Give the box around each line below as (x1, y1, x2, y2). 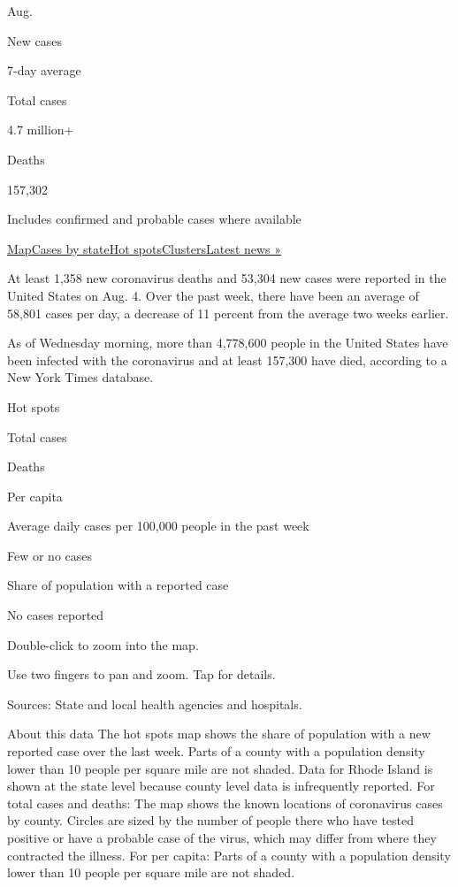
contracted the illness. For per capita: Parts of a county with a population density (7, 845, 451, 864)
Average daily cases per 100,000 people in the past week (7, 516, 309, 535)
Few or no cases (7, 546, 93, 564)
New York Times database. (7, 368, 154, 386)
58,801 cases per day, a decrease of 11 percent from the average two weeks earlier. (7, 303, 449, 322)
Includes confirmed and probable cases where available (7, 210, 302, 228)
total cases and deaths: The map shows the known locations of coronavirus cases (7, 793, 443, 812)
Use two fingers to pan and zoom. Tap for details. (7, 665, 276, 684)
